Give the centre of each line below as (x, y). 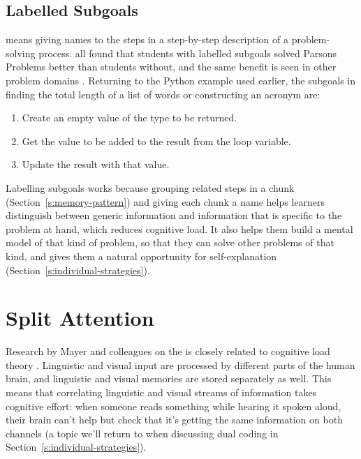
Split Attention (80, 318)
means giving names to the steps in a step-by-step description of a (147, 39)
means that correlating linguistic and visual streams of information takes (161, 392)
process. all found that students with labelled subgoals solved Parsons (187, 53)
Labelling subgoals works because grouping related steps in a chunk (150, 187)
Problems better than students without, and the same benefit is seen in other (171, 67)
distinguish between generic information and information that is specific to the (174, 215)
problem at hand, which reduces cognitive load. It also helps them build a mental (179, 228)
